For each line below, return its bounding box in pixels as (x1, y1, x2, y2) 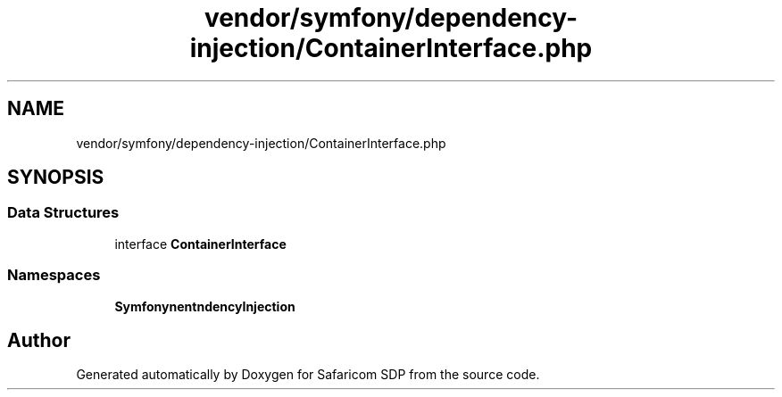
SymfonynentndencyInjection (114, 298, 295, 314)
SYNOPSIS (7, 166, 104, 189)
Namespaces (7, 266, 101, 285)
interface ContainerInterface (114, 236, 287, 252)
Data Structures (7, 203, 120, 222)
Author (7, 328, 71, 352)
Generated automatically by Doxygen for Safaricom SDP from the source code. (76, 367, 540, 383)
